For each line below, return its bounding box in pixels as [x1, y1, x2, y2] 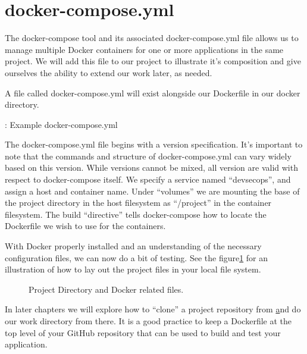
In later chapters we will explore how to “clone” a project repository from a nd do [5, 303, 301, 315]
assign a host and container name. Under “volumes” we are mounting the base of [5, 184, 300, 197]
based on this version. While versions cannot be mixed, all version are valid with [5, 161, 298, 174]
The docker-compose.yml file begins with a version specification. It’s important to [5, 138, 303, 151]
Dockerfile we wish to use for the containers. [5, 220, 166, 232]
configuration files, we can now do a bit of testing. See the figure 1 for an [5, 251, 268, 264]
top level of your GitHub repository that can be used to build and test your [5, 326, 281, 339]
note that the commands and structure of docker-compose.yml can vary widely [5, 149, 292, 162]
